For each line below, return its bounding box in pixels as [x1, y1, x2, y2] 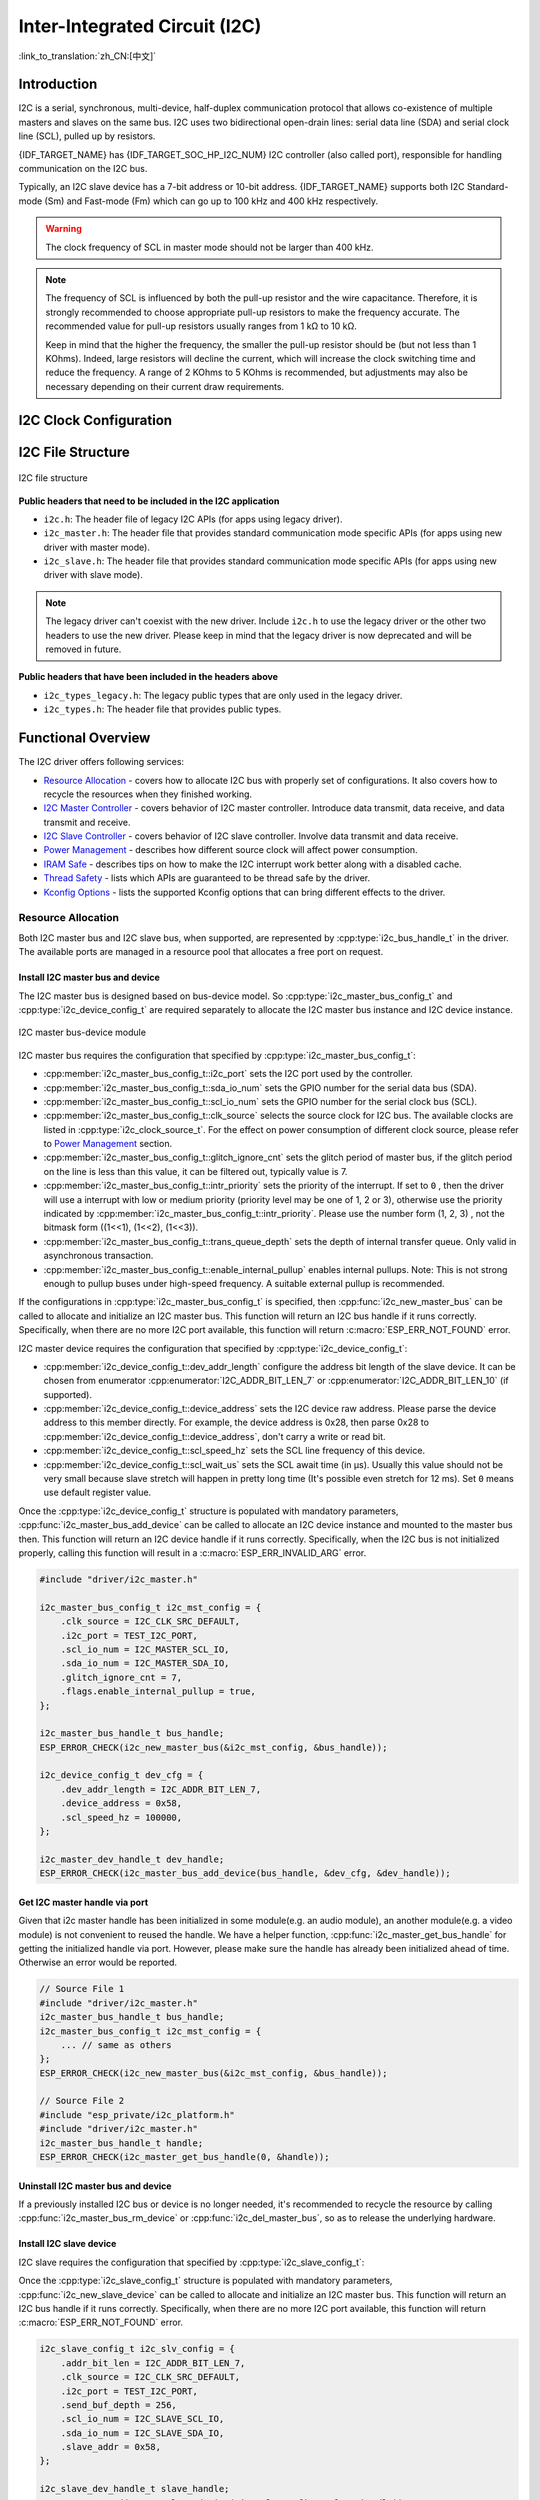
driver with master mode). [43, 541, 150, 553]
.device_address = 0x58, [60, 1798, 183, 1809]
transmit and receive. [43, 816, 131, 828]
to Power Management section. [43, 1138, 173, 1150]
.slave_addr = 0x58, [60, 2441, 162, 2453]
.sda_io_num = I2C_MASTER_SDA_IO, [60, 1658, 230, 1669]
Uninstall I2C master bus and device [18, 2180, 172, 2192]
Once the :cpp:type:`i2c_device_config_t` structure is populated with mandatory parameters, [18, 1505, 399, 1517]
